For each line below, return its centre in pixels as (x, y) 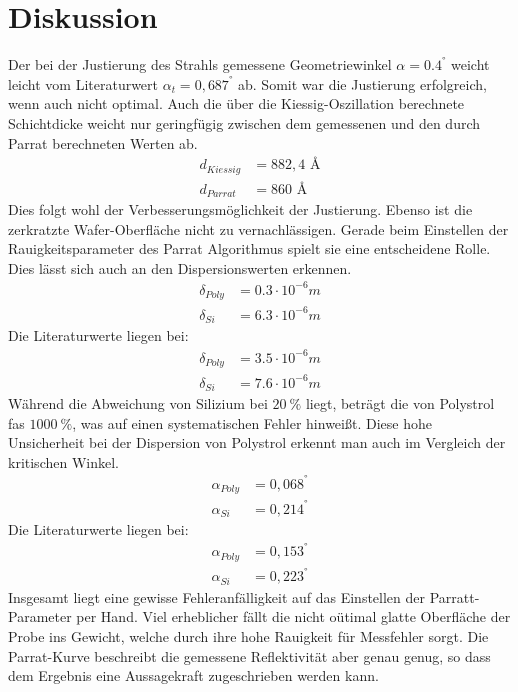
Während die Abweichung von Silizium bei (138, 402)
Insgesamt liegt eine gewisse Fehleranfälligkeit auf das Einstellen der (217, 596)
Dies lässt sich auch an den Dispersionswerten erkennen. (180, 267)
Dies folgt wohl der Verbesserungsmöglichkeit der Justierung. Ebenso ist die (240, 209)
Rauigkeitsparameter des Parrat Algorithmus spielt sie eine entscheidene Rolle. (249, 248)
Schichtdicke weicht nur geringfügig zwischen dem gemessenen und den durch (244, 122)
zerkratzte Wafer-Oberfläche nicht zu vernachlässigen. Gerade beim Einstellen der (258, 228)
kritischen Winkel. (63, 461)
